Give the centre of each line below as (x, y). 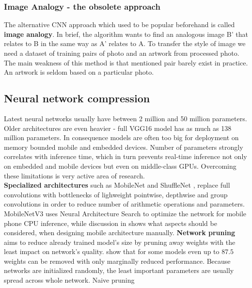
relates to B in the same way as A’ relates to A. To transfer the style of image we (125, 43)
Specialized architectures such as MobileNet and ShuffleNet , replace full (117, 185)
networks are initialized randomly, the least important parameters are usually (119, 270)
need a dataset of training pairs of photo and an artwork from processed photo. (122, 53)
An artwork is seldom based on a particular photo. (79, 72)
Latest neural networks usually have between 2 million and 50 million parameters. (126, 118)
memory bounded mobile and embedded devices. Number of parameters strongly (124, 147)
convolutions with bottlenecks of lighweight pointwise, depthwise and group (116, 194)
